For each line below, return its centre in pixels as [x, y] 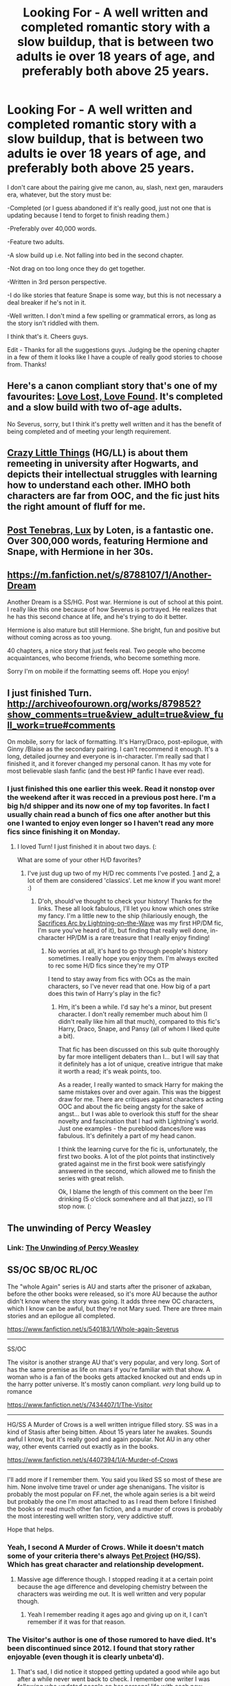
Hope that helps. [31, 1529]
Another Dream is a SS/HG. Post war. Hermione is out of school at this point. [115, 602]
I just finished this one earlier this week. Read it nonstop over [111, 789]
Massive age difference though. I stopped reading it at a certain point [115, 1579]
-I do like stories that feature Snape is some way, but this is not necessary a [114, 295]
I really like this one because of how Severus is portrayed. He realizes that [112, 609]
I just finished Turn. [49, 693]
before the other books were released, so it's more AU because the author [112, 1293]
